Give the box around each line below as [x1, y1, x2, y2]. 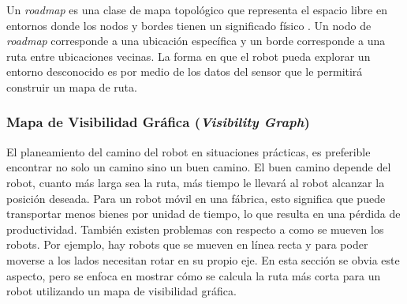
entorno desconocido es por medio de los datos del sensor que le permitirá [6, 63, 363, 80]
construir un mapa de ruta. [6, 78, 137, 95]
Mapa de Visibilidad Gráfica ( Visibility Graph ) [6, 112, 310, 132]
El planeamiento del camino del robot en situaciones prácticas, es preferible [6, 143, 371, 160]
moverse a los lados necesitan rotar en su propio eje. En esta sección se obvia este [6, 251, 400, 268]
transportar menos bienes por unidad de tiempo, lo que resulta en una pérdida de [6, 205, 401, 222]
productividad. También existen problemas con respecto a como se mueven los [6, 220, 384, 237]
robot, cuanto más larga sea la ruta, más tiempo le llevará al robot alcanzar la [6, 174, 385, 190]
